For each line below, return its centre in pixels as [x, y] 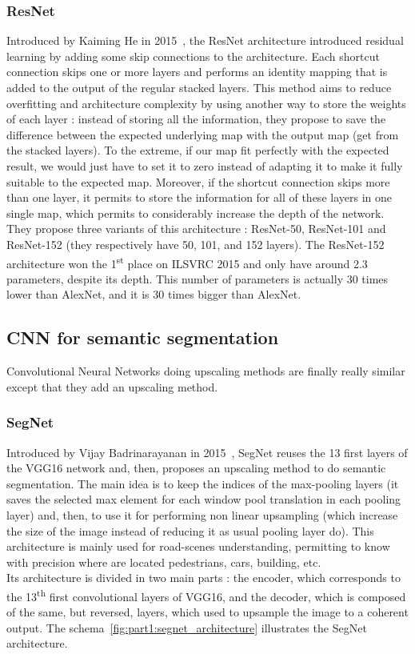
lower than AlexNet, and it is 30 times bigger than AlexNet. [154, 294]
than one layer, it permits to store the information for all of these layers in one [199, 197]
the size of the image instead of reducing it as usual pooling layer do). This [190, 530]
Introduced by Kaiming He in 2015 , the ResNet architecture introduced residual [205, 40]
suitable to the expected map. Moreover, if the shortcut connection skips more [198, 181]
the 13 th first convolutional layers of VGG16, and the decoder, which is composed [206, 595]
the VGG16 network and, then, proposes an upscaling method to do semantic [196, 468]
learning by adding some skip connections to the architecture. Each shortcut [193, 56]
